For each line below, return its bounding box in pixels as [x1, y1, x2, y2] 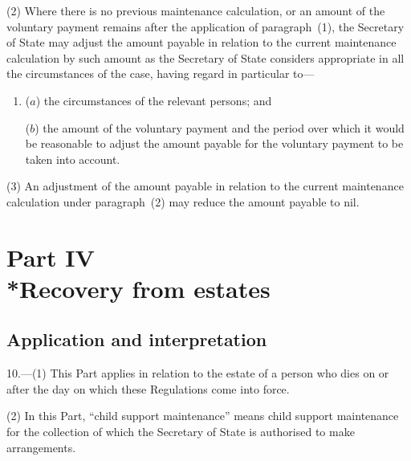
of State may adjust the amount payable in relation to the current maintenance [6, 34, 397, 51]
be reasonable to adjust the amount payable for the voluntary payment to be [25, 135, 404, 152]
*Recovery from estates [6, 271, 271, 304]
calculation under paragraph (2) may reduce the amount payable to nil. [6, 193, 360, 210]
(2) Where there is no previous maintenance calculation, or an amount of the [6, 2, 385, 18]
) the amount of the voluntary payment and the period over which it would [35, 119, 405, 136]
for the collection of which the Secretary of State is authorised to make [6, 423, 355, 440]
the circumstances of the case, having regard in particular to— [6, 65, 315, 82]
